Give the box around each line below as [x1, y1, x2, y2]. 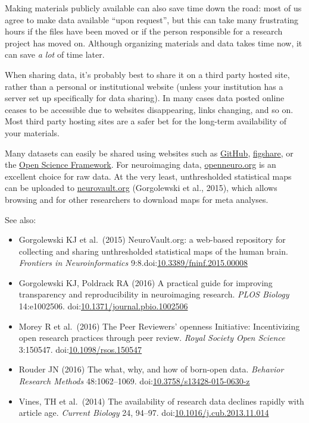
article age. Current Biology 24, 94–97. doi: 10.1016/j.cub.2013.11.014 [18, 406, 269, 419]
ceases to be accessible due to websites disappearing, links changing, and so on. [5, 103, 294, 115]
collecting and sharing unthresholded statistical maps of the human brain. [18, 245, 288, 257]
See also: [5, 213, 36, 225]
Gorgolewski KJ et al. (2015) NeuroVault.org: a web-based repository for [18, 233, 286, 246]
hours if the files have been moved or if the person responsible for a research [5, 25, 283, 37]
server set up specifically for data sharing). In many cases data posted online [5, 92, 285, 104]
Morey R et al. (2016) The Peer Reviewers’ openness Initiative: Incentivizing [18, 319, 300, 332]
